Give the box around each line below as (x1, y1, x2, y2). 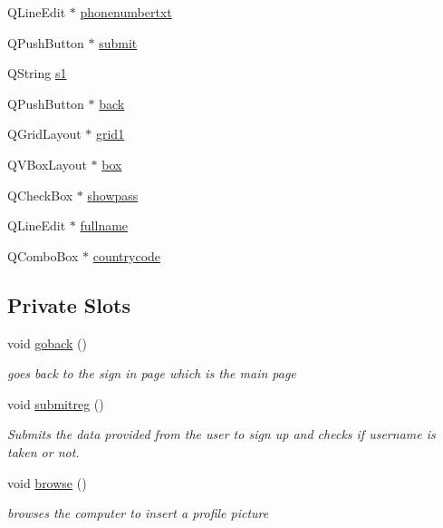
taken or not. (7, 442, 80, 461)
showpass (87, 185, 139, 204)
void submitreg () (7, 394, 104, 413)
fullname (80, 216, 129, 235)
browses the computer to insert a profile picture (7, 504, 269, 523)
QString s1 (7, 64, 67, 83)
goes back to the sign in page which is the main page (7, 364, 296, 383)
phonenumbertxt (80, 3, 172, 21)
